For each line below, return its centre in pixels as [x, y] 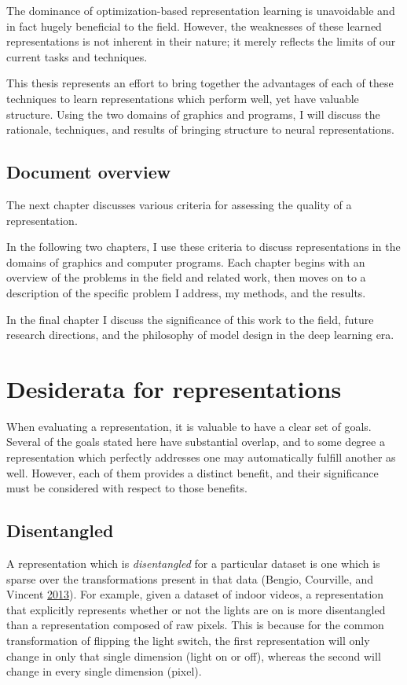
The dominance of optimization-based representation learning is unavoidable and [201, 10]
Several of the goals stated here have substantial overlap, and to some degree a [196, 442]
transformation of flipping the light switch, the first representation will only [188, 640]
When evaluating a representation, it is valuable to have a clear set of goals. [189, 426]
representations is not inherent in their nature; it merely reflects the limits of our [201, 41]
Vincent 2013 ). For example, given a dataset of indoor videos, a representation [195, 594]
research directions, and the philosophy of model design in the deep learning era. [200, 335]
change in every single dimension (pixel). [104, 671]
